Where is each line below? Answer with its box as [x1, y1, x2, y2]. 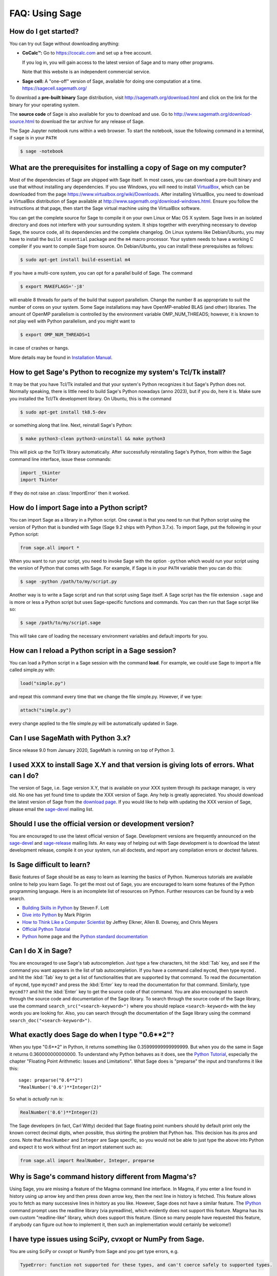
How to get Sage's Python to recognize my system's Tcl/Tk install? [9, 367, 226, 376]
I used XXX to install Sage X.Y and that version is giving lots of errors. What [9, 760, 254, 769]
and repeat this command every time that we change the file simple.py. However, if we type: [9, 694, 203, 700]
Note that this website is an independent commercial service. [22, 69, 151, 75]
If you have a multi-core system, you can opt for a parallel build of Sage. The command [9, 270, 193, 276]
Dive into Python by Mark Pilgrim [22, 912, 91, 918]
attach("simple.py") [20, 707, 71, 713]
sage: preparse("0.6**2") [18, 1077, 84, 1083]
